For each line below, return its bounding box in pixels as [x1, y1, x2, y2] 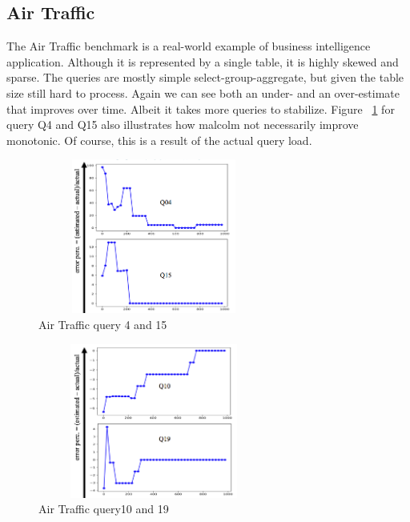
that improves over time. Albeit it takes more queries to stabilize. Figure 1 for [6, 100, 395, 117]
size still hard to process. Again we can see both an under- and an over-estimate [6, 84, 400, 101]
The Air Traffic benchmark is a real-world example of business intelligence [6, 38, 371, 54]
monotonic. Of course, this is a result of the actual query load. [6, 131, 312, 148]
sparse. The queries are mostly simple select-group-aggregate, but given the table [6, 69, 404, 86]
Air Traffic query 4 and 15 [38, 315, 167, 332]
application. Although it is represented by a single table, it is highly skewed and [6, 53, 399, 70]
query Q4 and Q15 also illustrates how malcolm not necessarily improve [6, 116, 359, 133]
